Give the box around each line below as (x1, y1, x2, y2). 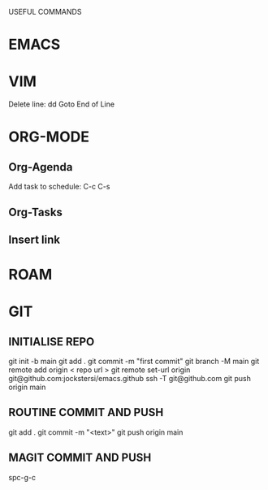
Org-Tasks (8, 205, 63, 219)
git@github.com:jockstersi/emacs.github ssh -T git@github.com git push (8, 374, 252, 384)
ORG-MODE (8, 128, 89, 146)
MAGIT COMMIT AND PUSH (8, 451, 152, 465)
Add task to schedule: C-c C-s (8, 182, 110, 192)
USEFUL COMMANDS (8, 7, 82, 16)
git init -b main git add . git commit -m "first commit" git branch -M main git (8, 357, 260, 366)
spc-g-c (8, 472, 37, 482)
